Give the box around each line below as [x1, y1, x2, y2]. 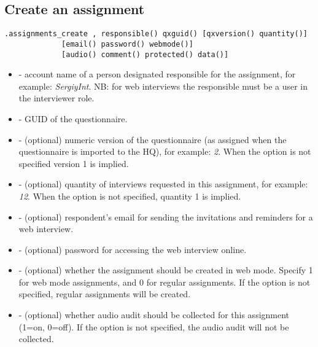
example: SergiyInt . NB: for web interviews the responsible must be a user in [18, 79, 308, 92]
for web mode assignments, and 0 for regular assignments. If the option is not [18, 275, 311, 288]
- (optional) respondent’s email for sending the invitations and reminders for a [18, 210, 313, 223]
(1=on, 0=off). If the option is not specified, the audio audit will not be [18, 320, 289, 333]
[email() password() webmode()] [61, 39, 193, 49]
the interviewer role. [18, 92, 95, 104]
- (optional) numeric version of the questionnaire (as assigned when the [18, 133, 287, 146]
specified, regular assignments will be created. [18, 287, 191, 300]
